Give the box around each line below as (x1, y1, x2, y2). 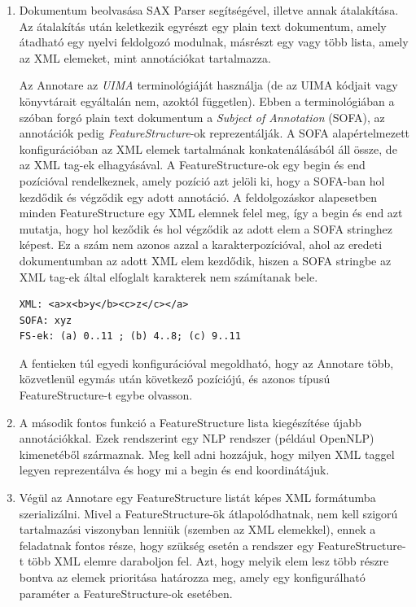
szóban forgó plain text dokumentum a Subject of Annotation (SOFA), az (19, 108, 385, 125)
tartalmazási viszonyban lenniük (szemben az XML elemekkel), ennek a (19, 521, 376, 538)
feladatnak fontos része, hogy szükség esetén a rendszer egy (19, 536, 314, 553)
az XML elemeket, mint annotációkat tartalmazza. (19, 49, 271, 66)
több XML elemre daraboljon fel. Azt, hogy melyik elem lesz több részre (27, 552, 389, 570)
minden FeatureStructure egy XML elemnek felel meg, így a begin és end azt (19, 204, 403, 221)
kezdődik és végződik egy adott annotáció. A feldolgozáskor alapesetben (19, 188, 378, 205)
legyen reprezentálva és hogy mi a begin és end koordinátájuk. (19, 461, 330, 478)
